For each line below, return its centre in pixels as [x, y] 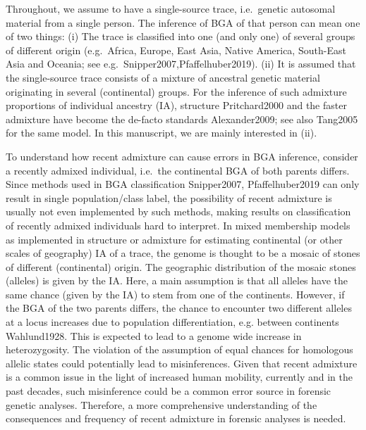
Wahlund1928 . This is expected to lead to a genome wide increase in [154, 335]
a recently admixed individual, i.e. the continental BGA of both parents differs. [178, 170]
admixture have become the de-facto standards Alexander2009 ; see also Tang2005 [182, 119]
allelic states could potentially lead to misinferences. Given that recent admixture [182, 363]
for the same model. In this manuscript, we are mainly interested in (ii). [161, 133]
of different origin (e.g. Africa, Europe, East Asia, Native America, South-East [176, 50]
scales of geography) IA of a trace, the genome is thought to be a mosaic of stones [183, 253]
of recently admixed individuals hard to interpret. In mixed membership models [178, 225]
